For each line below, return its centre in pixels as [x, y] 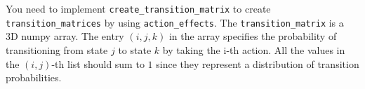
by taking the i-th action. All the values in [254, 49]
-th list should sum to [98, 63]
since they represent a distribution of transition [258, 63]
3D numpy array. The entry [65, 36]
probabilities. [34, 77]
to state [135, 49]
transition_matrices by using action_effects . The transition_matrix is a [175, 22]
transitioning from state [57, 49]
